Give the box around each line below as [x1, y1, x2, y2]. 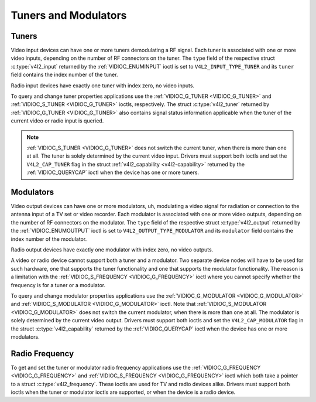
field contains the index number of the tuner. [11, 71, 118, 79]
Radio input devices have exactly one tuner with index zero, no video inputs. [11, 82, 195, 89]
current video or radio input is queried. [11, 117, 104, 124]
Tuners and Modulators [11, 9, 127, 22]
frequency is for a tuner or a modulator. [11, 281, 106, 288]
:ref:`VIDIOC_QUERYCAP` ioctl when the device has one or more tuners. [26, 169, 199, 176]
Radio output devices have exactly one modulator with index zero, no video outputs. [11, 246, 214, 253]
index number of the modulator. [11, 235, 87, 243]
